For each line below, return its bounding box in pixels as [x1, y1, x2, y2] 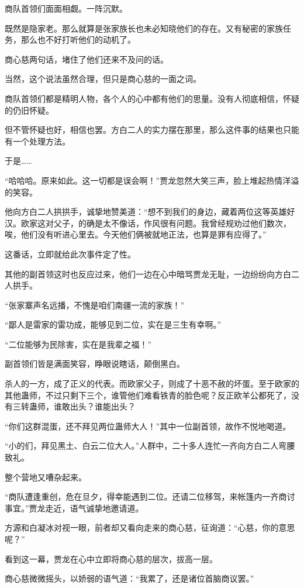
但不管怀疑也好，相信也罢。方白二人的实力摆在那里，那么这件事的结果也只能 [5, 123, 299, 136]
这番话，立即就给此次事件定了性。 [5, 247, 136, 260]
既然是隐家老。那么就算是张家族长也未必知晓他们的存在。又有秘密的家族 [5, 22, 283, 34]
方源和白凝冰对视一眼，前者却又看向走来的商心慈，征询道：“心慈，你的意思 [5, 521, 295, 534]
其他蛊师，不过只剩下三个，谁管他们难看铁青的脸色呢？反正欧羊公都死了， [5, 388, 291, 401]
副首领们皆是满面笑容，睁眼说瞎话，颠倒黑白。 [5, 357, 185, 370]
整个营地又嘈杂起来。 [5, 470, 87, 483]
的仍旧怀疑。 [5, 104, 54, 116]
